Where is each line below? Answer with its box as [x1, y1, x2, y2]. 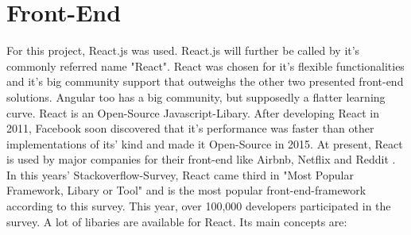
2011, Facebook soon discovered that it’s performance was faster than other [6, 120, 374, 137]
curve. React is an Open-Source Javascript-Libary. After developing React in [6, 104, 379, 121]
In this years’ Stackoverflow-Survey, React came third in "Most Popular [6, 166, 354, 183]
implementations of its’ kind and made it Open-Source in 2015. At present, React [6, 135, 403, 152]
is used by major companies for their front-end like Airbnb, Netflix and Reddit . [6, 151, 396, 168]
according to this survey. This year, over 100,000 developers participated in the [6, 198, 391, 214]
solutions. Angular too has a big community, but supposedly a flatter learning [6, 88, 386, 105]
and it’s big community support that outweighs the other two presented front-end [6, 73, 404, 90]
